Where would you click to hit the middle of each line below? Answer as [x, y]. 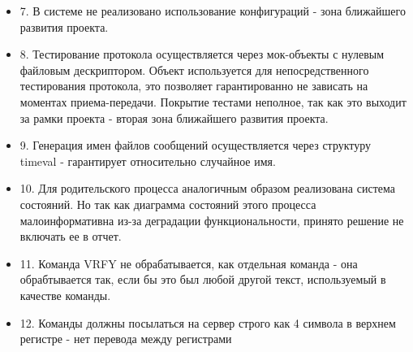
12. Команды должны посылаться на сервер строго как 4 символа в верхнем [208, 322]
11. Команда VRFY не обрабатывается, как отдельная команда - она [189, 263]
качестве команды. [65, 295]
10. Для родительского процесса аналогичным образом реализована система [207, 188]
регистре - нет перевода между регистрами [126, 339]
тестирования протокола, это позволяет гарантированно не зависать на [194, 86]
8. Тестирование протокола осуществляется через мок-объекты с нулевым [202, 54]
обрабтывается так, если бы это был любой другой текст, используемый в [203, 279]
